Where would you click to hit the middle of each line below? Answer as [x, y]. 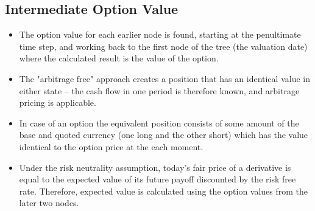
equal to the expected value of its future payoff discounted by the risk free [157, 179]
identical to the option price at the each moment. [111, 146]
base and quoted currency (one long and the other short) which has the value [164, 135]
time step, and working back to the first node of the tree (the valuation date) [163, 46]
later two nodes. [49, 203]
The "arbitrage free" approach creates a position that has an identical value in [165, 78]
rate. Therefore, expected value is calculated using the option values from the [164, 191]
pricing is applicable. [58, 102]
